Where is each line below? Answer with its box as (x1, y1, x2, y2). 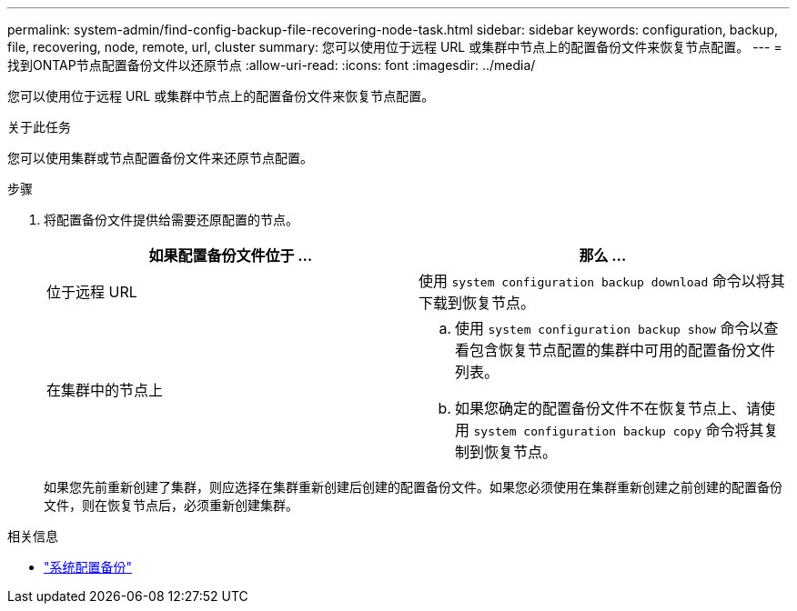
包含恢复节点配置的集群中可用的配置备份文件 (469, 341, 776, 359)
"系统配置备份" (44, 559, 133, 575)
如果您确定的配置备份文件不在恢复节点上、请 (455, 399, 762, 417)
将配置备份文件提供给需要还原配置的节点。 (44, 212, 298, 227)
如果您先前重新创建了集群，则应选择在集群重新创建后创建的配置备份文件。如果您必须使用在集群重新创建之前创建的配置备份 (44, 479, 782, 495)
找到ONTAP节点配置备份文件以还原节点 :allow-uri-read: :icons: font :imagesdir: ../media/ (7, 57, 536, 73)
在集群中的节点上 (46, 381, 164, 399)
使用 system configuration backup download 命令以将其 (419, 272, 785, 290)
